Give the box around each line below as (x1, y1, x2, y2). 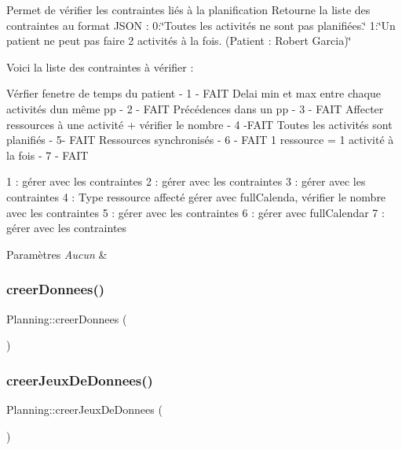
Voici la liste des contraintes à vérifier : (6, 58, 194, 75)
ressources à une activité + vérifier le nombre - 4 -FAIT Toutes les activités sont (6, 116, 393, 132)
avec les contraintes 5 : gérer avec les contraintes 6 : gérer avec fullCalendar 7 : (6, 204, 385, 220)
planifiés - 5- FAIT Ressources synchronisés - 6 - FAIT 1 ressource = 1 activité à (6, 131, 394, 148)
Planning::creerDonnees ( (6, 310, 127, 326)
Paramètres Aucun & (6, 245, 108, 262)
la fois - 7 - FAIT (6, 146, 89, 163)
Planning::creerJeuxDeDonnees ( (6, 400, 163, 417)
